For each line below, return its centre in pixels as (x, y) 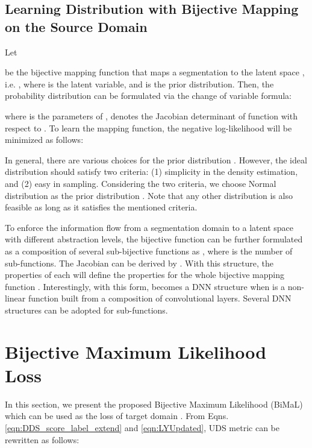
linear (15, 298)
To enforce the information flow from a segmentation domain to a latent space (149, 227)
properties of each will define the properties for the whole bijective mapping (145, 275)
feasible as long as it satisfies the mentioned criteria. (101, 207)
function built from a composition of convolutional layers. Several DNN (160, 298)
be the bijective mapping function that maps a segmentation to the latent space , (155, 72)
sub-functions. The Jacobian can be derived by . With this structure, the (139, 263)
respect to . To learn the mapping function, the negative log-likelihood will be (148, 128)
